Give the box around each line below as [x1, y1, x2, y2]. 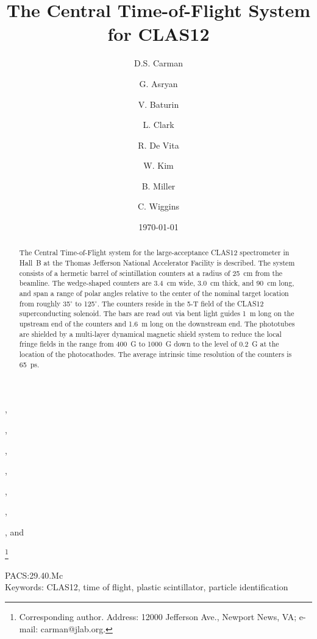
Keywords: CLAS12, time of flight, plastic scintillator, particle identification [5, 581, 288, 593]
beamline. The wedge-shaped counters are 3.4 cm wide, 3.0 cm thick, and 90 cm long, [19, 278, 294, 288]
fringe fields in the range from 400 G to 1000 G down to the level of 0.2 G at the [19, 339, 279, 349]
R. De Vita [138, 138, 179, 151]
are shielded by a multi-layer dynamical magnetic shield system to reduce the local [19, 328, 282, 339]
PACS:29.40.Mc [5, 568, 63, 581]
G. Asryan [139, 77, 178, 90]
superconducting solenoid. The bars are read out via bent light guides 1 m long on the [19, 308, 294, 319]
